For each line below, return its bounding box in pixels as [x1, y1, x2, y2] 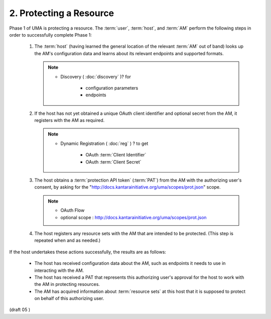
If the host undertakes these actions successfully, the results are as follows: [9, 249, 167, 255]
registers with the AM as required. [34, 117, 105, 123]
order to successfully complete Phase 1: [9, 32, 92, 38]
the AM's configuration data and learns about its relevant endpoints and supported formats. [34, 50, 224, 56]
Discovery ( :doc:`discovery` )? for [60, 73, 131, 80]
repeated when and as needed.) [34, 237, 101, 243]
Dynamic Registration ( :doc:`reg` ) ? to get [60, 140, 149, 146]
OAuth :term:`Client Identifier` [85, 152, 147, 158]
